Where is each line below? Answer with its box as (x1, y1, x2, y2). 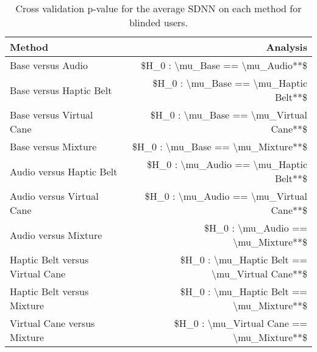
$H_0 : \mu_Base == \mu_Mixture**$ (132, 139, 307, 153)
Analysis (266, 40, 307, 54)
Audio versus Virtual (10, 189, 99, 203)
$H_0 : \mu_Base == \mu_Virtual (150, 108, 307, 122)
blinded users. (129, 15, 188, 29)
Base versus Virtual (10, 108, 93, 122)
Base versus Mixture (10, 139, 97, 153)
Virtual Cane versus (10, 316, 95, 330)
